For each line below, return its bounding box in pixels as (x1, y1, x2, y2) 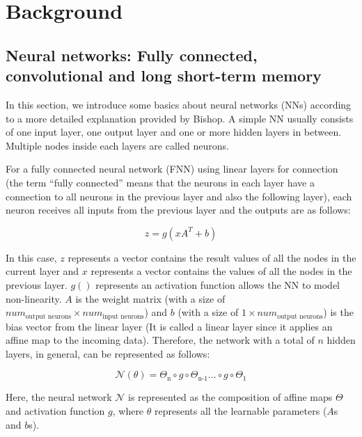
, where (112, 403, 144, 418)
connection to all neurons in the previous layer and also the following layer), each (6, 189, 352, 203)
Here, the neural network (6, 390, 112, 404)
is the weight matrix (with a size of (75, 291, 226, 305)
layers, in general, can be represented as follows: (6, 346, 210, 360)
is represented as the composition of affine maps (128, 390, 333, 404)
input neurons (102, 312, 144, 320)
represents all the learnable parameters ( (154, 403, 327, 418)
